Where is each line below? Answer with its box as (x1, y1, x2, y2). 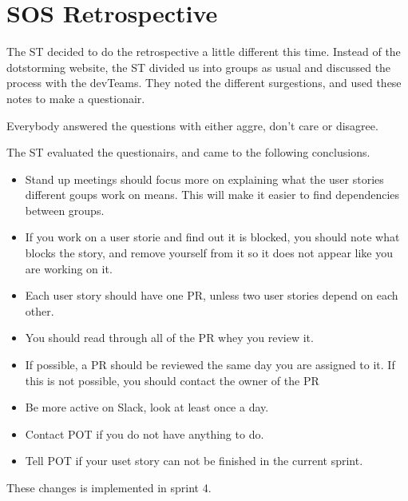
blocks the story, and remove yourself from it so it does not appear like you (25, 245, 394, 261)
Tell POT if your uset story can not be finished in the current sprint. (25, 452, 363, 469)
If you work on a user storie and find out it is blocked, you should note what (25, 229, 400, 245)
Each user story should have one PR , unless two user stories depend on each (25, 287, 398, 304)
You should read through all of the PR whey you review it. (25, 329, 314, 346)
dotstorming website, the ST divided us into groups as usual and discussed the (6, 58, 391, 75)
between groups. (25, 201, 105, 218)
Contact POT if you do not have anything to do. (25, 425, 264, 442)
